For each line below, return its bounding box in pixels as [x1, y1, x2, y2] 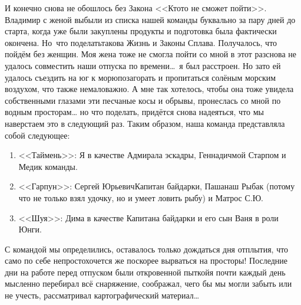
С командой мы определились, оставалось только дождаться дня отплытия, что [5, 242, 289, 255]
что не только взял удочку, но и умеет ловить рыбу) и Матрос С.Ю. [18, 191, 264, 204]
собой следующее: [5, 129, 70, 141]
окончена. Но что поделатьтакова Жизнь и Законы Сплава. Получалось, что [5, 36, 277, 48]
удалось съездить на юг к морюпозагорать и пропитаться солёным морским [5, 71, 276, 83]
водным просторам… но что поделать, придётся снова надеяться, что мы [5, 106, 264, 118]
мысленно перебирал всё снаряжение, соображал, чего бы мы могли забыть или [5, 277, 292, 290]
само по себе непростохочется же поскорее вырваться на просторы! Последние [5, 254, 288, 267]
